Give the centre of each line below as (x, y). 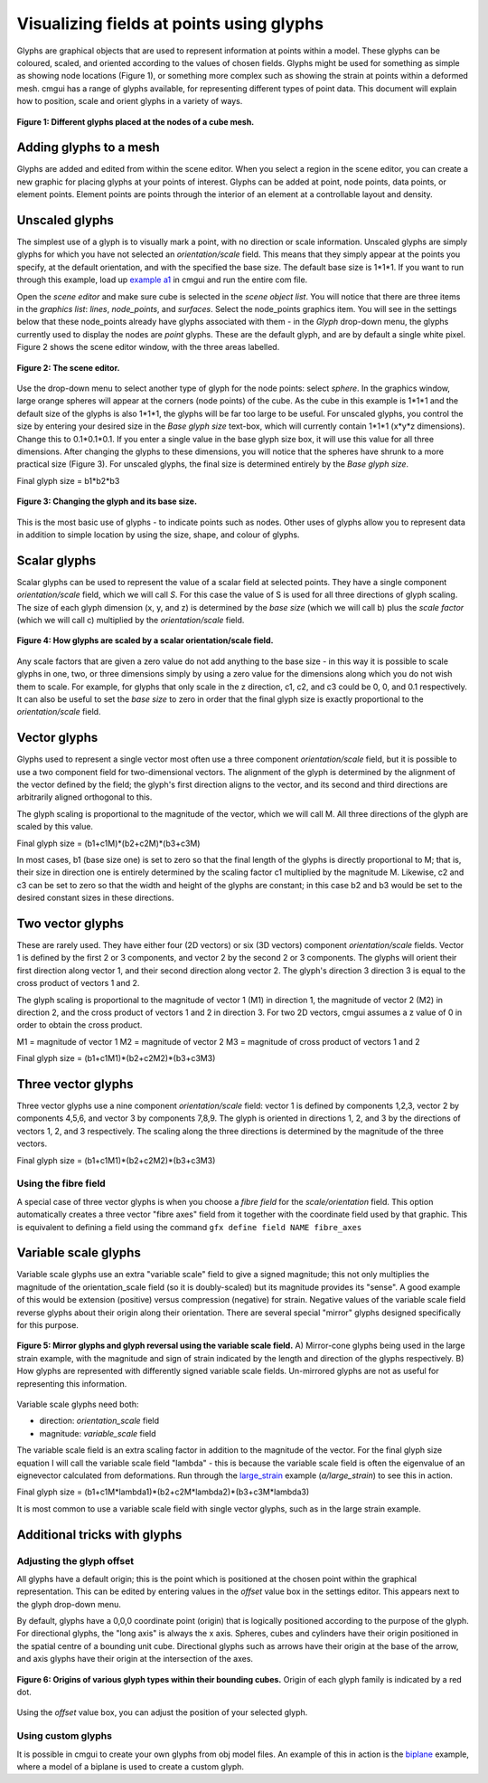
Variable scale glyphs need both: (78, 1404)
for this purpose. (47, 1325)
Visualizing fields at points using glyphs (170, 24)
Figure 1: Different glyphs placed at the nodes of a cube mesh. (136, 121)
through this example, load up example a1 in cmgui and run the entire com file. (162, 280)
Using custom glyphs (65, 1736)
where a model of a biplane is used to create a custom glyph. (130, 1766)
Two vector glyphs (70, 923)
